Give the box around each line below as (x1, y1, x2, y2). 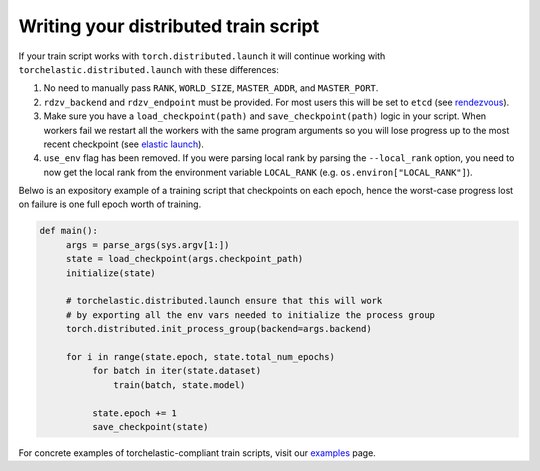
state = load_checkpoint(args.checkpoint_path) (65, 253, 304, 265)
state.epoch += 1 (91, 407, 177, 419)
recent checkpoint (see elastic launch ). (43, 138, 205, 150)
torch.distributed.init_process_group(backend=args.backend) (65, 323, 372, 335)
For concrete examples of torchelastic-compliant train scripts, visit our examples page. (18, 446, 377, 459)
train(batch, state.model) (113, 379, 246, 390)
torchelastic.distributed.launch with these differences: (18, 63, 279, 75)
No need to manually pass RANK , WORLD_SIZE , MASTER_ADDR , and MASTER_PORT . (43, 82, 379, 94)
